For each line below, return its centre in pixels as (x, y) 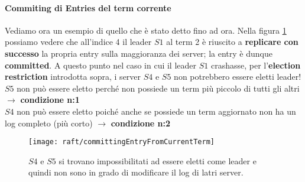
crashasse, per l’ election (256, 65)
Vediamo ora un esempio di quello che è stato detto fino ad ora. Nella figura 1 (146, 30)
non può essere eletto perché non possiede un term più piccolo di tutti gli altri (158, 88)
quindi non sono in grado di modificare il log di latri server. (136, 172)
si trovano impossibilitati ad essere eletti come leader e (158, 160)
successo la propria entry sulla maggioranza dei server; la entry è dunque (139, 53)
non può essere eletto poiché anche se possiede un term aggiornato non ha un (156, 111)
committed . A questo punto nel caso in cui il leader (101, 65)
